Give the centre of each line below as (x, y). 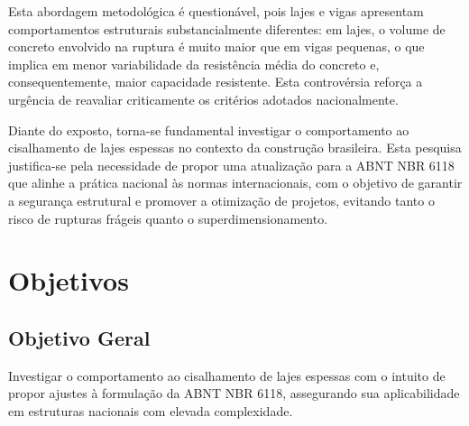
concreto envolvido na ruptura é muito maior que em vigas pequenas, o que (216, 46)
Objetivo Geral (79, 337)
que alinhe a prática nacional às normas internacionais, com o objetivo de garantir (235, 183)
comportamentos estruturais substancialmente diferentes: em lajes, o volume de (227, 28)
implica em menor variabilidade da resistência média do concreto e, (194, 64)
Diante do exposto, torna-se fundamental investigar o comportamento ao (209, 130)
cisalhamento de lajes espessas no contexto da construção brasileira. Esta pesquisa (235, 148)
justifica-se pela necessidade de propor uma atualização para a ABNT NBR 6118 (231, 165)
